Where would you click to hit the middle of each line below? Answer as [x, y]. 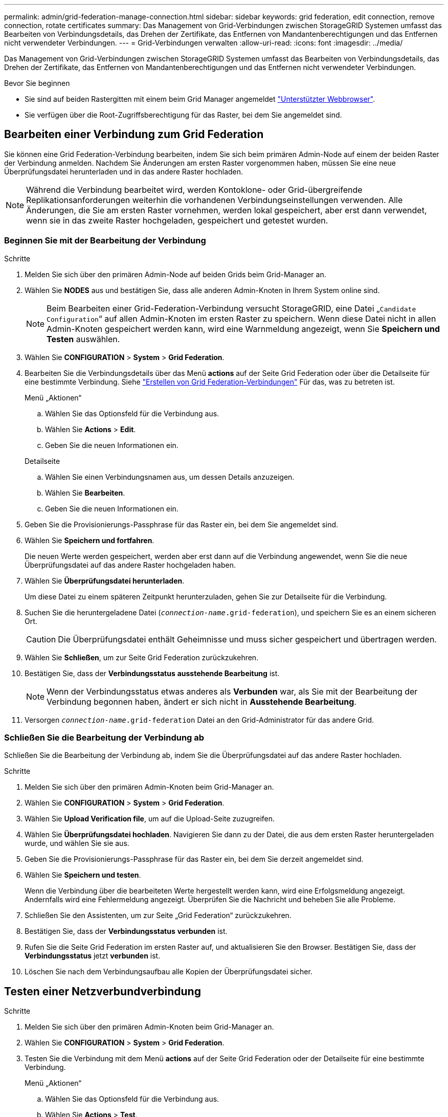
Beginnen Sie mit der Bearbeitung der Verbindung [105, 241]
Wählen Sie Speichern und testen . [83, 875]
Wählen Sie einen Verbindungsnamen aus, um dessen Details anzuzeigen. [170, 477]
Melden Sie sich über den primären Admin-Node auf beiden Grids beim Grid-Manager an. [175, 274]
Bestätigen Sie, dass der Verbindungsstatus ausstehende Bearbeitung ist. [152, 673]
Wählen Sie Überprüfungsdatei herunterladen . [105, 580]
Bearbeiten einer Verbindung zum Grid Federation [134, 135]
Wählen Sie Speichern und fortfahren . [89, 540]
